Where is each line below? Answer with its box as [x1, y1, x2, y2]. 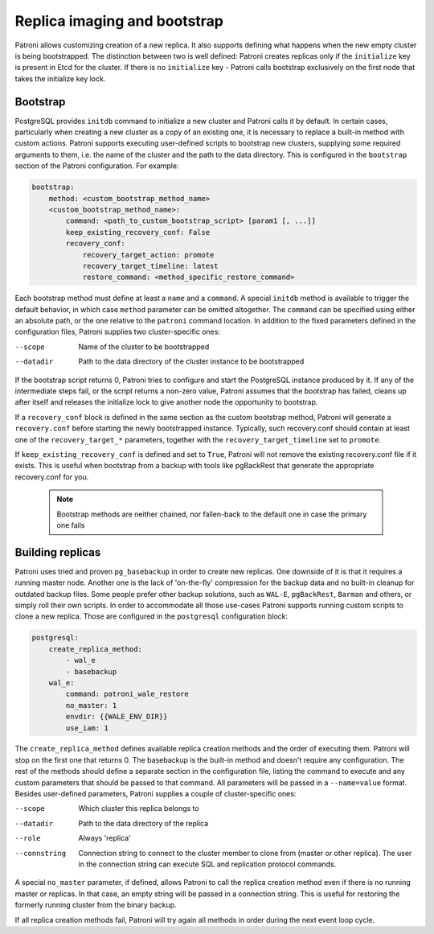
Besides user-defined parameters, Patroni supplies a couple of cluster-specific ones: [14, 789, 297, 799]
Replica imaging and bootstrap [14, 12, 224, 30]
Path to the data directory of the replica [78, 818, 209, 828]
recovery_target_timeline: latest [82, 261, 219, 270]
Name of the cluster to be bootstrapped [78, 342, 210, 352]
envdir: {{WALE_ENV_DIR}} [65, 712, 168, 722]
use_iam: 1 [65, 723, 108, 732]
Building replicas [14, 545, 101, 559]
